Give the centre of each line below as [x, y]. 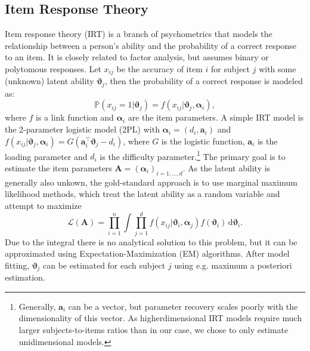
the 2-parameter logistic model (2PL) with [82, 129]
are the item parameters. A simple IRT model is [216, 117]
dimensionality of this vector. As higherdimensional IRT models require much [160, 318]
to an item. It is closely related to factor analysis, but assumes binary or [137, 57]
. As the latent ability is [227, 167]
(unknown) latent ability [49, 81]
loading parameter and [46, 156]
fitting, [17, 265]
